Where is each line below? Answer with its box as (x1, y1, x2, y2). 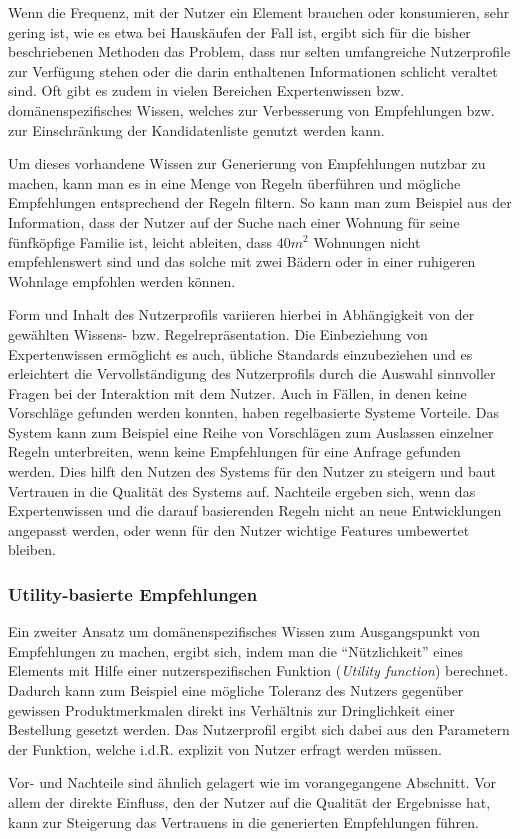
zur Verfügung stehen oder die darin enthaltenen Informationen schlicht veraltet (8, 60, 498, 81)
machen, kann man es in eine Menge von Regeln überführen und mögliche (8, 172, 461, 193)
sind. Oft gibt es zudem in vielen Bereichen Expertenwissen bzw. (8, 80, 405, 101)
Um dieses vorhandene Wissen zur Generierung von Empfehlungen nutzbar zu (8, 153, 486, 174)
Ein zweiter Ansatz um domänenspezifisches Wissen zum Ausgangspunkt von (8, 621, 481, 642)
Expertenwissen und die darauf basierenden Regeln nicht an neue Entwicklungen (8, 500, 502, 521)
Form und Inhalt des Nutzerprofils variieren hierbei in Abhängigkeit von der (8, 304, 475, 325)
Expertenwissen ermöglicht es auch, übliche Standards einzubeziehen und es (8, 343, 473, 364)
